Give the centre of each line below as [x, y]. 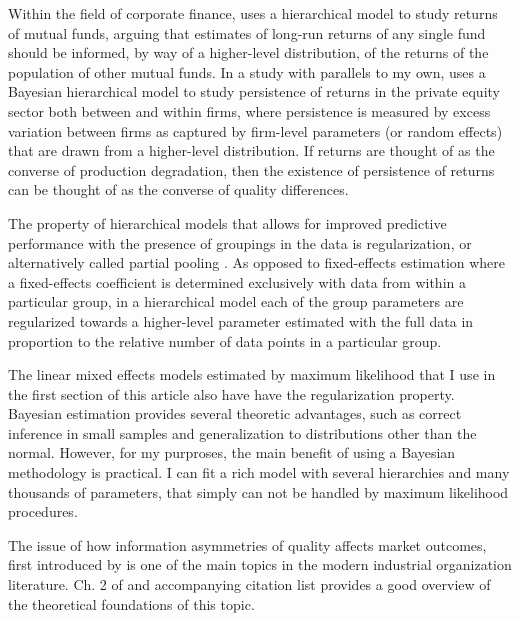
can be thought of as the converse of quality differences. [178, 189]
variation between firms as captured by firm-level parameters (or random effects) [255, 130]
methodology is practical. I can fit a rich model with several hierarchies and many [259, 472]
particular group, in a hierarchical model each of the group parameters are [236, 301]
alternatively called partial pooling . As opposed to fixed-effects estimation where [257, 262]
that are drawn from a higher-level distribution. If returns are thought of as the [251, 150]
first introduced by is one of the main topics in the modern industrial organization [260, 564]
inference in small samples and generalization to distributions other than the [242, 432]
